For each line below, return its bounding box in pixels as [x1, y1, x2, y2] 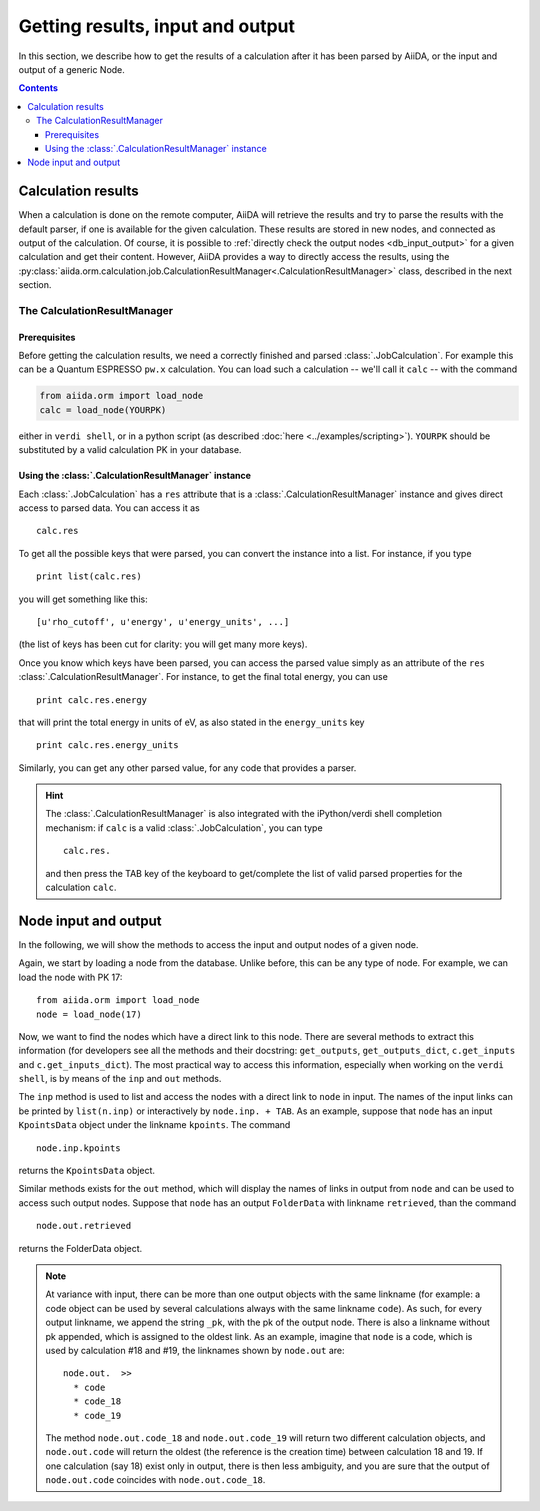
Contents [18, 82, 59, 94]
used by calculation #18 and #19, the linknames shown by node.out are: [45, 1344, 345, 1356]
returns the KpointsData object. [18, 1165, 155, 1177]
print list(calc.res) [36, 571, 142, 582]
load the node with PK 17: [18, 971, 123, 983]
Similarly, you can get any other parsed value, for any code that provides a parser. [18, 761, 357, 774]
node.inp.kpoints [36, 1142, 121, 1154]
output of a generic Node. [18, 63, 125, 75]
